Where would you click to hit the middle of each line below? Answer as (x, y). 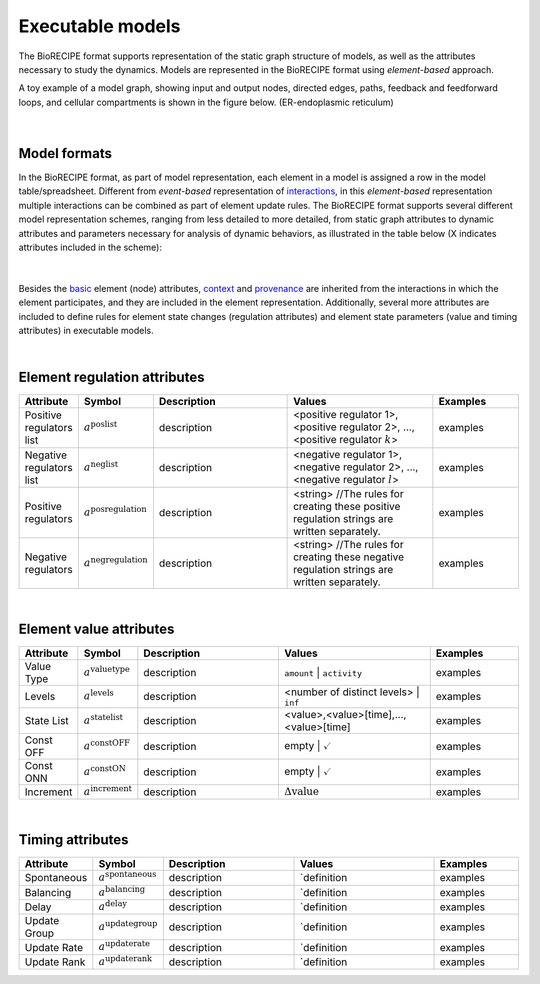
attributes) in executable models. (86, 330)
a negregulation (116, 561)
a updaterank (125, 960)
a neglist (101, 466)
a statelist (103, 719)
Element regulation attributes (111, 377)
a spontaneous (127, 876)
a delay (113, 905)
